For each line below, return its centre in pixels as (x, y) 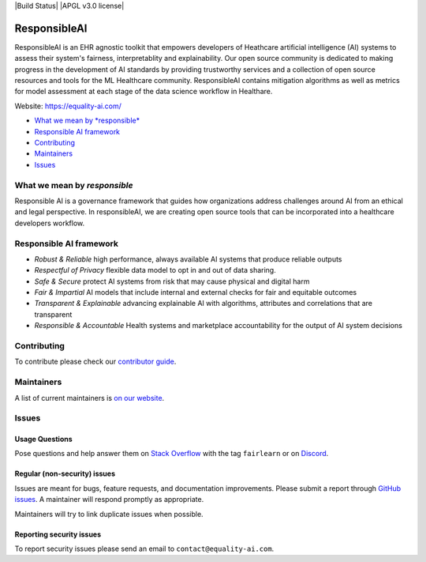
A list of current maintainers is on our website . (90, 398)
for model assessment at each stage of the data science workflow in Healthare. (144, 92)
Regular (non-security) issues (65, 473)
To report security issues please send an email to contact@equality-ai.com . (144, 549)
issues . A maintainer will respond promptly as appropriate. (109, 500)
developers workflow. (50, 223)
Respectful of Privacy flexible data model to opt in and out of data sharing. (155, 270)
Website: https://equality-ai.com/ (68, 106)
